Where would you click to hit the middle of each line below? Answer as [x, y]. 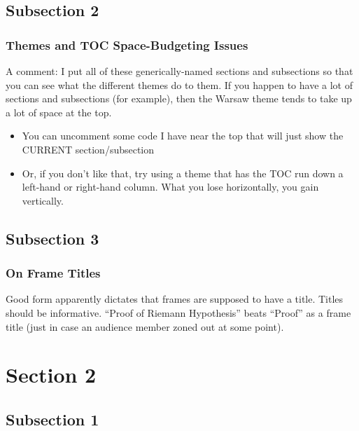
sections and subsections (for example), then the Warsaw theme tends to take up [179, 98]
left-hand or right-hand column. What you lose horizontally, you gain [170, 187]
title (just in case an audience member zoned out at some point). [145, 326]
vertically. [43, 200]
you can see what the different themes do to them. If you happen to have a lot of [179, 84]
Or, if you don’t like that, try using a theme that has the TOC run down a [183, 173]
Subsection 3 [52, 238]
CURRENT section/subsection [88, 149]
